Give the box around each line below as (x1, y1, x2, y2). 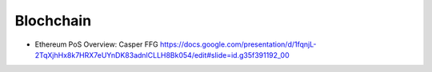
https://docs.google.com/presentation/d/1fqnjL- (160, 40, 317, 49)
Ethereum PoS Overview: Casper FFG (34, 40, 159, 49)
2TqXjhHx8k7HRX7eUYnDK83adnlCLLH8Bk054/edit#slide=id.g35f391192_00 (34, 50, 290, 59)
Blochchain (14, 12, 92, 29)
